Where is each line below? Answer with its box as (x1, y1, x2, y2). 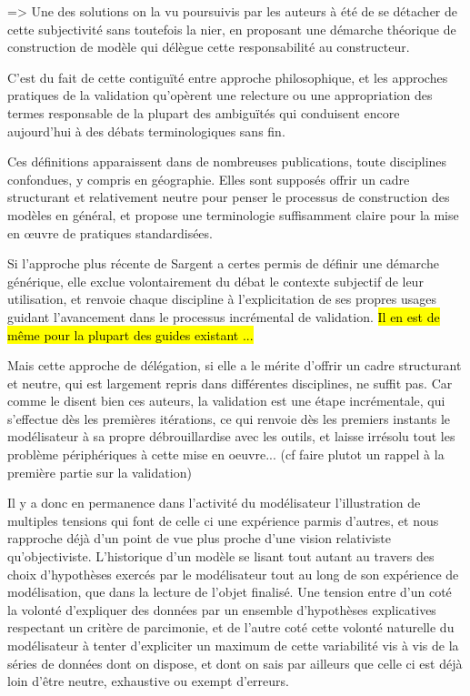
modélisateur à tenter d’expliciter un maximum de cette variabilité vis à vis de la (7, 636, 459, 654)
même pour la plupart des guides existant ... (7, 325, 254, 344)
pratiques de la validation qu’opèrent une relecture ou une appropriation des (7, 86, 433, 105)
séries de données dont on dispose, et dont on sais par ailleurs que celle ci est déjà (7, 653, 463, 672)
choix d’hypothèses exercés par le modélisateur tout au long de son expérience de (7, 564, 459, 583)
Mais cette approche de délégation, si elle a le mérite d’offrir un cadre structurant (7, 356, 462, 375)
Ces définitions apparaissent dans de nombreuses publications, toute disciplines (7, 152, 447, 171)
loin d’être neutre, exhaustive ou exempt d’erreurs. (7, 671, 289, 691)
